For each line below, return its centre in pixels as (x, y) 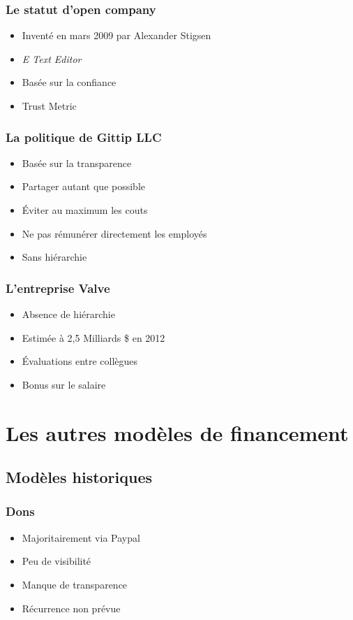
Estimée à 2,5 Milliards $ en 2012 (93, 337)
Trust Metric (49, 106)
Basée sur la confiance (69, 82)
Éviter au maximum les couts (85, 210)
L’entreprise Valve (58, 288)
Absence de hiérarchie (68, 314)
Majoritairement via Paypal (81, 537)
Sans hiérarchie (54, 257)
